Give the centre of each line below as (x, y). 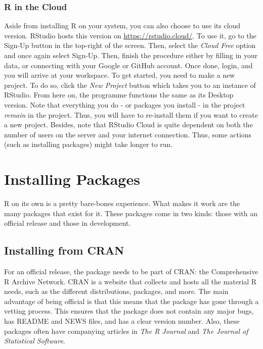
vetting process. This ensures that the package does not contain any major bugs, (129, 311)
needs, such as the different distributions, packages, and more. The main (116, 291)
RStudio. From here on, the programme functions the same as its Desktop (119, 95)
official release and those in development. (68, 223)
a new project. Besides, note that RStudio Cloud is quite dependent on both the (128, 124)
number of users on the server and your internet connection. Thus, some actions (128, 134)
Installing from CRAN (64, 250)
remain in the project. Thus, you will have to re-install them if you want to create (131, 114)
